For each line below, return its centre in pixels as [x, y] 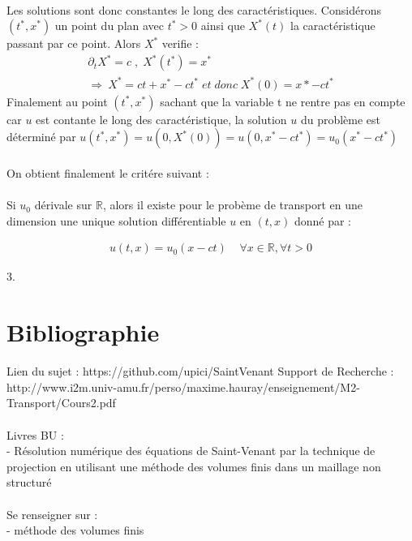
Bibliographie [83, 332]
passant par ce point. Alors [74, 43]
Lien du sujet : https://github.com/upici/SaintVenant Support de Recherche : [200, 371]
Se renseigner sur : [52, 514]
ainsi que [223, 26]
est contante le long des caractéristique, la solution [161, 119]
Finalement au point [57, 101]
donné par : [323, 220]
